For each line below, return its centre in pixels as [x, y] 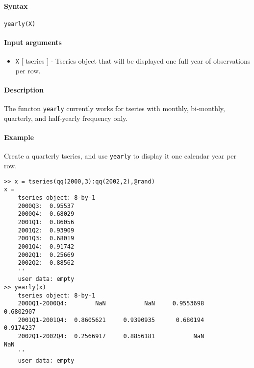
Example [19, 137]
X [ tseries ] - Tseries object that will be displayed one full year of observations [133, 61]
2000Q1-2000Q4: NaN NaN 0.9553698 [111, 304]
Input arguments [33, 42]
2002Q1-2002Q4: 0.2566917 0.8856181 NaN [111, 336]
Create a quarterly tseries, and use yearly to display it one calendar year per [120, 156]
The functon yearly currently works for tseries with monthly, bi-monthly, [114, 108]
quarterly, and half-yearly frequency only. [66, 118]
